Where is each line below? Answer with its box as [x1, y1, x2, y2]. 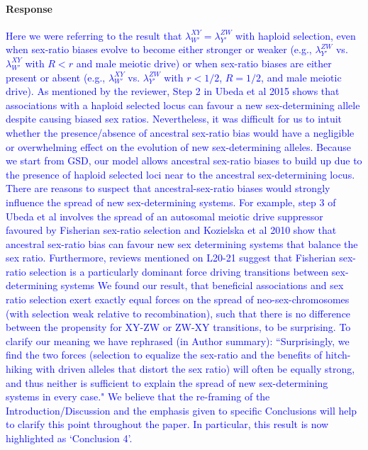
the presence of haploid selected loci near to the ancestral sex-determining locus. [6, 167, 355, 181]
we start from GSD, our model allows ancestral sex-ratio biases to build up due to [6, 153, 362, 168]
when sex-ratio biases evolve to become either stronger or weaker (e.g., [6, 42, 312, 57]
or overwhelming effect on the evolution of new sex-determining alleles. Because [6, 139, 351, 154]
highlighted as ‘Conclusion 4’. [6, 431, 133, 446]
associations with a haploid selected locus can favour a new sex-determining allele [6, 97, 360, 112]
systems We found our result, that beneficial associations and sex [60, 278, 344, 293]
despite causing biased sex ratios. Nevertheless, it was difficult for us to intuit [6, 111, 342, 126]
